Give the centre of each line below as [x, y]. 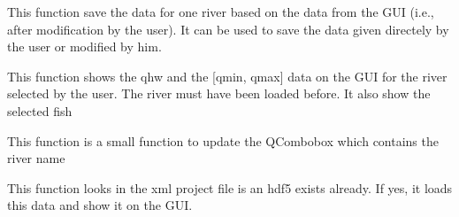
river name [36, 158]
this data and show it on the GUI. [100, 205]
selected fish [40, 110]
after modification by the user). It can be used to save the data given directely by [228, 29]
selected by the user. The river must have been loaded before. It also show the [219, 93]
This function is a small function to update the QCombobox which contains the [223, 140]
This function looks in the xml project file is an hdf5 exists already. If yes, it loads [230, 187]
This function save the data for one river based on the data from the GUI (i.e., [221, 12]
